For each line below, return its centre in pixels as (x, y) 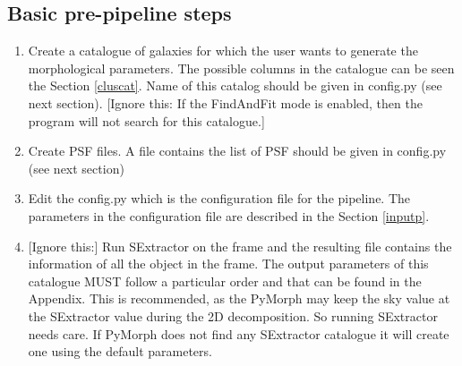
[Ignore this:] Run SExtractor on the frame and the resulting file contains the (240, 246)
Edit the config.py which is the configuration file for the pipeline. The (219, 198)
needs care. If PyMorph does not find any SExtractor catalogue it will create (239, 333)
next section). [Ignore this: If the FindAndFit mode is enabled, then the (225, 102)
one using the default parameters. (120, 351)
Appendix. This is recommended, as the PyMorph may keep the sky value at (239, 298)
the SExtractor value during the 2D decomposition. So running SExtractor (233, 315)
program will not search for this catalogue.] (146, 120)
